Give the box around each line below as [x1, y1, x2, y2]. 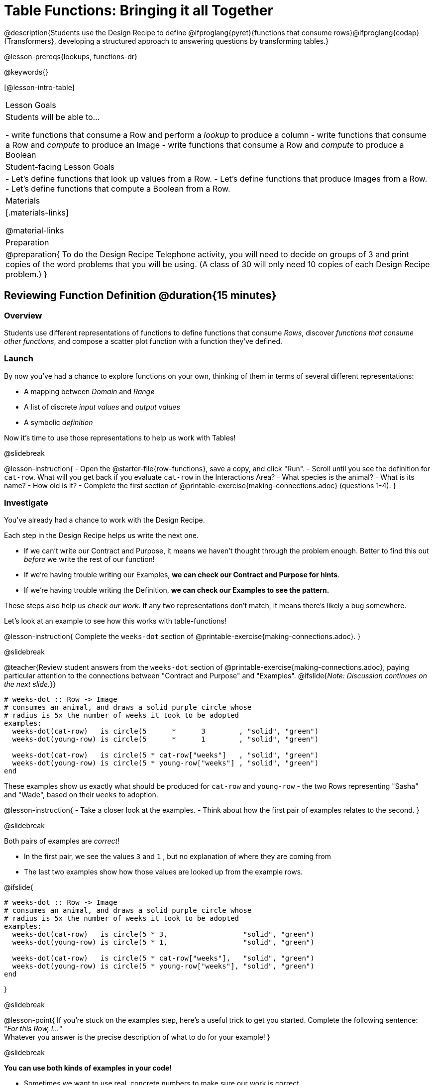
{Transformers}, [4, 36, 56, 45]
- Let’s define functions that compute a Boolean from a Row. [5, 183, 230, 194]
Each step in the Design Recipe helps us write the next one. [4, 531, 199, 540]
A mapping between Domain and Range [24, 387, 155, 396]
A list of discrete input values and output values [24, 402, 180, 411]
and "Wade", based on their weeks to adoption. [4, 790, 158, 799]
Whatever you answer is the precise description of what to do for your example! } [4, 1033, 270, 1042]
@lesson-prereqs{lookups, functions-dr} [4, 52, 137, 61]
